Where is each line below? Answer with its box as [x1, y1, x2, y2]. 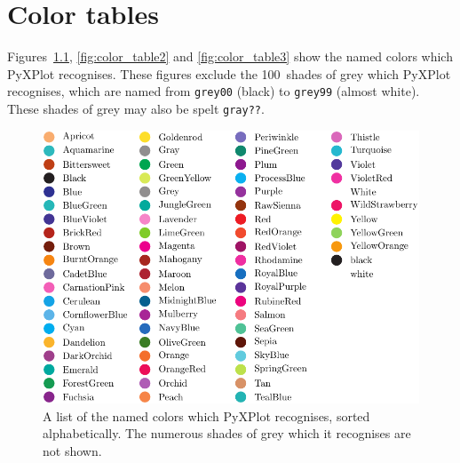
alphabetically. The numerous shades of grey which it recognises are [43, 424, 411, 443]
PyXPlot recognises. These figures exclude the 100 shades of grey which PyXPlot [7, 64, 451, 83]
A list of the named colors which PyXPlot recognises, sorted [43, 406, 370, 425]
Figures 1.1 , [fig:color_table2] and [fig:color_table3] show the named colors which [7, 47, 453, 66]
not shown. [43, 441, 102, 459]
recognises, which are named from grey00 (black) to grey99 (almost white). [7, 82, 420, 100]
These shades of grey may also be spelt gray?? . [7, 99, 265, 117]
